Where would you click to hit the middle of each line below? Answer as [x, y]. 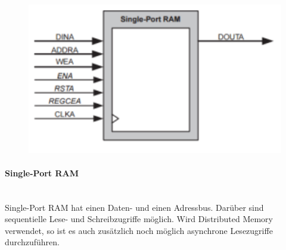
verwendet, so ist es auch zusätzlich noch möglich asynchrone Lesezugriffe [139, 230]
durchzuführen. [32, 242]
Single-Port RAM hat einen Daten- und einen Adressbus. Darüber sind [134, 207]
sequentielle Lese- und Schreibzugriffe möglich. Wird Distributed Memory [139, 219]
